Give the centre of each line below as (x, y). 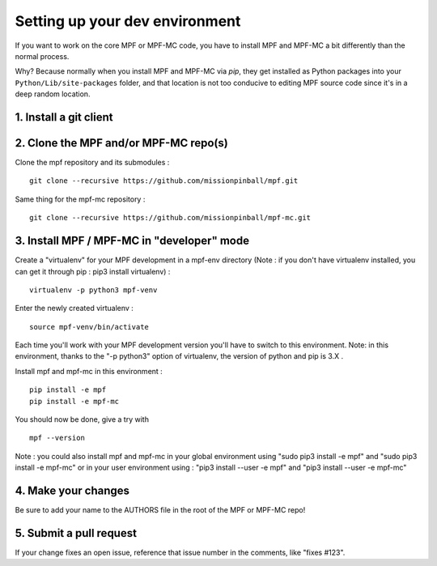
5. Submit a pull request (76, 533)
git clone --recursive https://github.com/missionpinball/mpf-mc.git (170, 218)
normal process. (42, 56)
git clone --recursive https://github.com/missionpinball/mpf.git (164, 181)
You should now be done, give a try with (82, 419)
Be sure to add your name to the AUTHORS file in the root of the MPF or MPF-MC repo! (160, 510)
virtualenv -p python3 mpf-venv (93, 290)
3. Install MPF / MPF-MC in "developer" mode (132, 241)
